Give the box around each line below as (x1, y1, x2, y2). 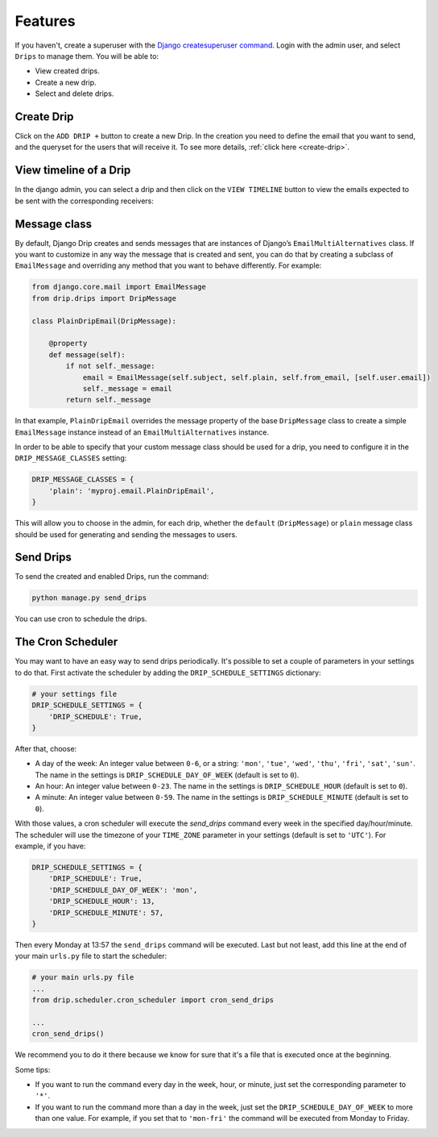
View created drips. (35, 66, 101, 76)
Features (14, 12, 76, 30)
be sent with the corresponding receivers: (14, 196, 155, 206)
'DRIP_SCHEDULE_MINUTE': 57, (48, 908, 164, 917)
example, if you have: (14, 841, 86, 851)
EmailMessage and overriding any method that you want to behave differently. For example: (14, 260, 322, 270)
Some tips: (14, 1064, 51, 1074)
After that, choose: (14, 743, 77, 753)
